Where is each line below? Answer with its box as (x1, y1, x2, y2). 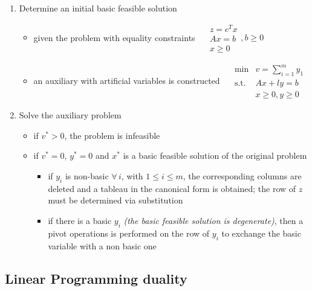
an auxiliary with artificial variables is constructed (33, 74, 220, 86)
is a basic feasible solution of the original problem (123, 149, 307, 162)
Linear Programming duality (5, 269, 187, 287)
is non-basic (65, 169, 109, 182)
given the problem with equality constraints (33, 31, 195, 43)
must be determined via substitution (48, 194, 183, 206)
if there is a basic (48, 214, 112, 226)
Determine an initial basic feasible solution (19, 2, 177, 14)
